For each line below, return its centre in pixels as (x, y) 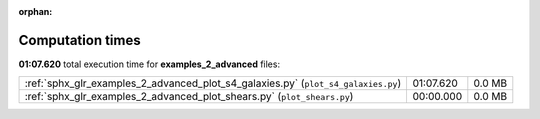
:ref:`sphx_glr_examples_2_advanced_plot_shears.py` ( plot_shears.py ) (189, 97)
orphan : (35, 11)
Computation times (79, 40)
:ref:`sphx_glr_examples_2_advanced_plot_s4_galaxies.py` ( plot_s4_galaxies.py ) (213, 83)
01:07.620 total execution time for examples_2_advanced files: (149, 64)
